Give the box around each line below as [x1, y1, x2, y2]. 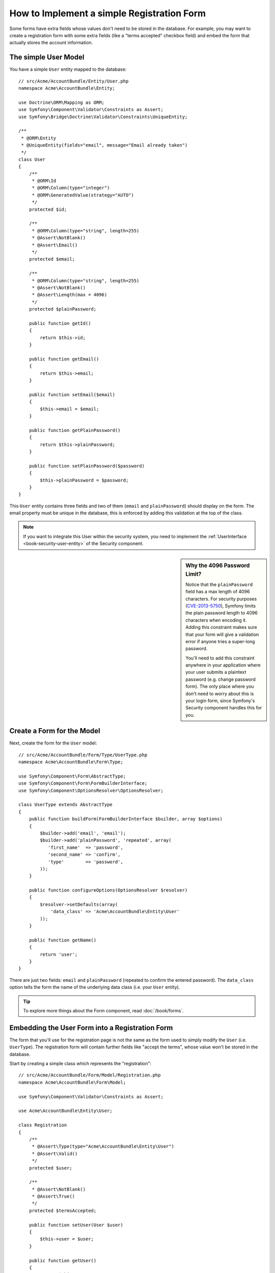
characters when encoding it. [185, 617, 247, 623]
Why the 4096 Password [185, 562, 250, 569]
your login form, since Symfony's [185, 698, 255, 704]
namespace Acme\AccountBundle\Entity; [18, 86, 116, 91]
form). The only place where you [185, 683, 254, 689]
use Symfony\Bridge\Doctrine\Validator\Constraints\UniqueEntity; [18, 114, 188, 120]
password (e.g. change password [185, 676, 256, 682]
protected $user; [29, 1165, 72, 1171]
